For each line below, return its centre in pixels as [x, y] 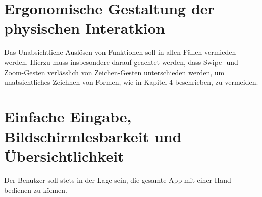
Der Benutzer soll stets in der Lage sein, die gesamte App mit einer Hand [118, 180]
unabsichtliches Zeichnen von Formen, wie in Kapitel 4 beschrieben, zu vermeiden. [131, 82]
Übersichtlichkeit [64, 156]
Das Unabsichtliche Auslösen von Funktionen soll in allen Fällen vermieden [120, 52]
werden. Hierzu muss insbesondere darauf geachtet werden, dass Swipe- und [121, 62]
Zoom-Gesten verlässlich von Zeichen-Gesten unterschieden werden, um [114, 72]
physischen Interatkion [85, 28]
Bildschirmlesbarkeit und [93, 136]
